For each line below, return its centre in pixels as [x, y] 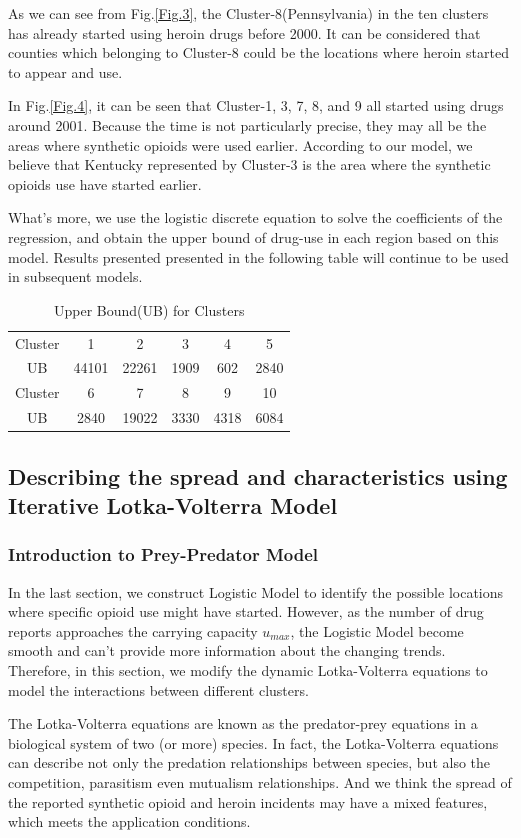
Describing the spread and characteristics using [258, 475]
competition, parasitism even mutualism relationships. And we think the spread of [260, 781]
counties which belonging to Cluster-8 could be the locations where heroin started [258, 52]
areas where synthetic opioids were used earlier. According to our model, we [240, 144]
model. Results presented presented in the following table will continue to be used [258, 256]
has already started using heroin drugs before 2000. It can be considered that [244, 32]
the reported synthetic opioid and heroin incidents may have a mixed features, [248, 801]
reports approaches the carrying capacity [133, 630]
